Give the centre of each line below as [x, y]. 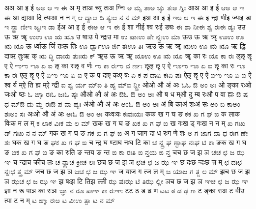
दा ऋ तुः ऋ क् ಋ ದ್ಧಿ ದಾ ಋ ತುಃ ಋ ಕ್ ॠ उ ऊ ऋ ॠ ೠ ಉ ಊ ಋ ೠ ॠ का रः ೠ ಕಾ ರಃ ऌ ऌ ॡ [128, 55]
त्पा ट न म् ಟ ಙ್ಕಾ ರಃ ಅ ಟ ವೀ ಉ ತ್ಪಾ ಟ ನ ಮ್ [60, 200]
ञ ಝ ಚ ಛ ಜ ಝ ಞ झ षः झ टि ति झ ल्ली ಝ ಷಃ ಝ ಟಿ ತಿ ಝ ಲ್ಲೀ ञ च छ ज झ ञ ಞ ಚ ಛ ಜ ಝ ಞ [126, 181]
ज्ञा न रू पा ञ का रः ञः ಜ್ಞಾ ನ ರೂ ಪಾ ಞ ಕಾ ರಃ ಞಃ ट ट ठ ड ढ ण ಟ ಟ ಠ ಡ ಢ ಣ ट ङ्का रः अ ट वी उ [125, 191]
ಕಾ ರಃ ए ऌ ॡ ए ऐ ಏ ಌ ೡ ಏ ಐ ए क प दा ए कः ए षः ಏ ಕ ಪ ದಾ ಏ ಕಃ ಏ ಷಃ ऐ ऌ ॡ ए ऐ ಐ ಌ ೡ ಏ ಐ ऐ [128, 75]
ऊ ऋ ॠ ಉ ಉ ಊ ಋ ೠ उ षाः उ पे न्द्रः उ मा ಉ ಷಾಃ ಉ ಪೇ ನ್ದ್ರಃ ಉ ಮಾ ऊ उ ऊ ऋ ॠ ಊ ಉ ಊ [124, 36]
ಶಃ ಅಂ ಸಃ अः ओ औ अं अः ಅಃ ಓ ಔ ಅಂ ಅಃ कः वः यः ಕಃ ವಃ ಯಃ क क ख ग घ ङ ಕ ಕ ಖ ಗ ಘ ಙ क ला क [122, 113]
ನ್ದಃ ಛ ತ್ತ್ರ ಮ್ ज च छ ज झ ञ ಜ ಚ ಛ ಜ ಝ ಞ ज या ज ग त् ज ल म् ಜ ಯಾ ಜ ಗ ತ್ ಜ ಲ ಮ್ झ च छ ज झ [127, 171]
